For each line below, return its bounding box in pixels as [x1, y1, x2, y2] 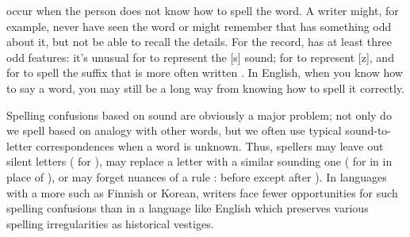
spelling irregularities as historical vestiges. [6, 215, 214, 231]
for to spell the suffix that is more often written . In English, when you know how [6, 64, 403, 81]
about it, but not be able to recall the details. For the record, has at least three [6, 33, 392, 50]
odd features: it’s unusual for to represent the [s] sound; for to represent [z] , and [6, 48, 394, 65]
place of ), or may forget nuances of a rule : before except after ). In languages [6, 168, 387, 185]
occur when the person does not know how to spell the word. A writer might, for [6, 2, 399, 18]
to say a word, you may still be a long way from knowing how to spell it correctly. [6, 79, 405, 96]
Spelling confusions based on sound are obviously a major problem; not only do [6, 106, 392, 123]
